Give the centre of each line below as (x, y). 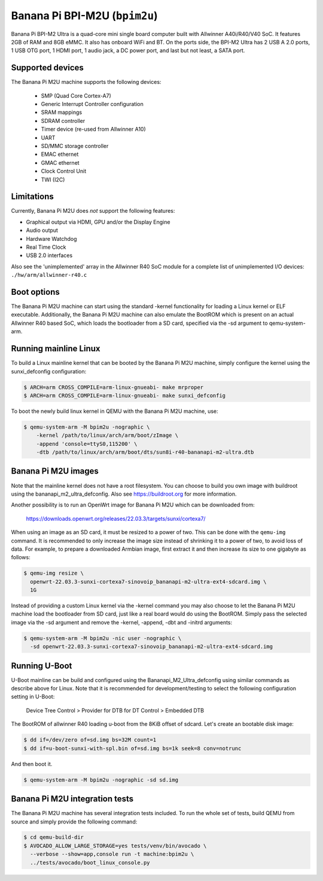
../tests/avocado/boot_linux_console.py (90, 862)
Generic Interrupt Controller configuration (92, 104)
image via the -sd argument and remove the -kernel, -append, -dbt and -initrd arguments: (122, 622)
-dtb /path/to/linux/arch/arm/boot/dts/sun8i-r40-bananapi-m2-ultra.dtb (145, 452)
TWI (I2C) (53, 179)
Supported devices (47, 68)
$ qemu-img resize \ (54, 573)
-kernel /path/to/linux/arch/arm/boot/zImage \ (107, 435)
